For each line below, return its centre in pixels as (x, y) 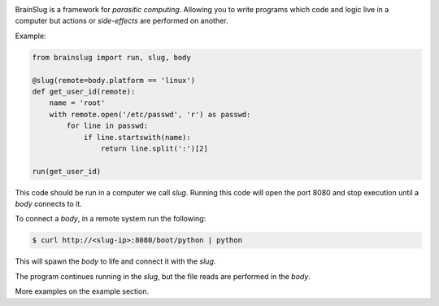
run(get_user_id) (67, 171)
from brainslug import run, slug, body (111, 57)
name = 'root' (77, 103)
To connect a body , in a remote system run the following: (111, 219)
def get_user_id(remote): (84, 91)
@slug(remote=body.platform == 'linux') (113, 80)
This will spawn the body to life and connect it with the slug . (115, 261)
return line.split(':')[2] (154, 148)
